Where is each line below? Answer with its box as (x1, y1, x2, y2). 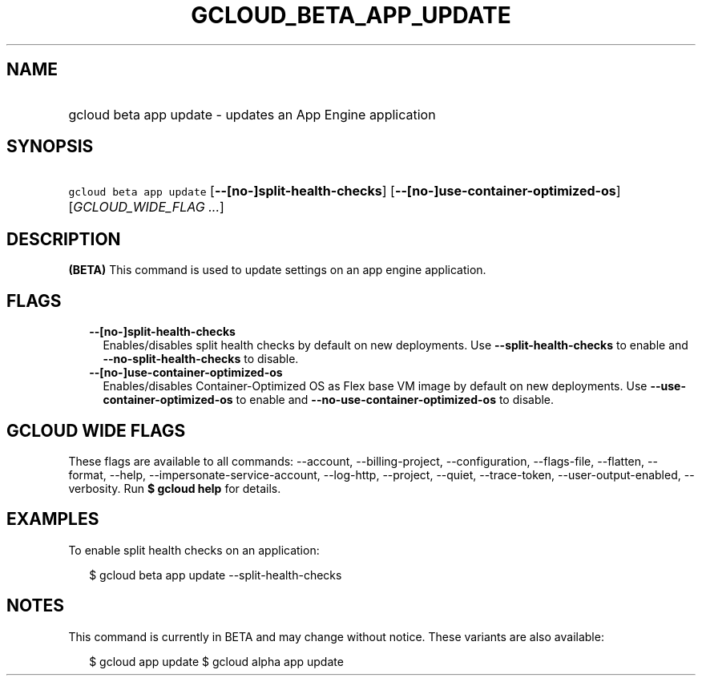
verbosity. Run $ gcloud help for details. (68, 481, 281, 495)
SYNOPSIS (6, 136, 94, 157)
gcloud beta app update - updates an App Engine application (68, 106, 436, 123)
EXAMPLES (6, 509, 99, 530)
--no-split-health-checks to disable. (103, 352, 299, 366)
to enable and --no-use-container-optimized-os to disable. (236, 393, 555, 407)
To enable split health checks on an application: (68, 543, 320, 557)
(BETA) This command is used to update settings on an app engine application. (68, 263, 486, 277)
